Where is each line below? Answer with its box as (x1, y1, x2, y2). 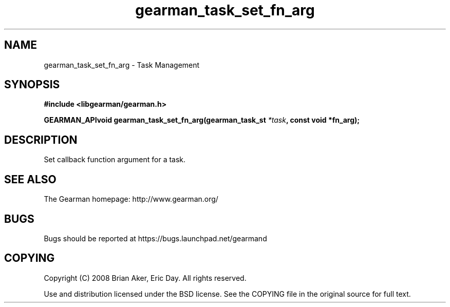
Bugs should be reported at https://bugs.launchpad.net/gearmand (44, 234, 267, 243)
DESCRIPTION (4, 133, 78, 146)
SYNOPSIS (4, 78, 60, 91)
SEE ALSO (4, 172, 57, 186)
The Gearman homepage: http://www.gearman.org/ (44, 195, 218, 204)
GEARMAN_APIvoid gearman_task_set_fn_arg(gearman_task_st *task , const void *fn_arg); (44, 116, 360, 125)
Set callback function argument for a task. (44, 155, 186, 164)
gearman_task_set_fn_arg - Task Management (44, 60, 200, 69)
